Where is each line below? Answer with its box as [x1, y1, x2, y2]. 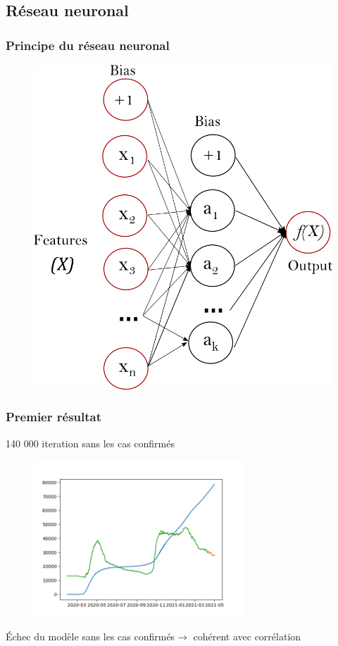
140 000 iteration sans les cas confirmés [6, 435, 175, 450]
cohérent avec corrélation [193, 629, 301, 644]
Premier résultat [6, 408, 102, 426]
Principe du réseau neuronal [6, 36, 170, 54]
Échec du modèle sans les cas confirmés [6, 629, 175, 644]
